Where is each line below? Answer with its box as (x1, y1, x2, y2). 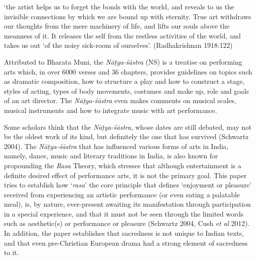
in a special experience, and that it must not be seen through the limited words (4, 208, 244, 219)
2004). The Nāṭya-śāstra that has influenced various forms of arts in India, (4, 141, 229, 151)
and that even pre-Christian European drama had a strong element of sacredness (4, 237, 248, 248)
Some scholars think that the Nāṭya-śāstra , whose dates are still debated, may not (4, 121, 252, 132)
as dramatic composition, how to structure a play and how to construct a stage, (4, 76, 245, 86)
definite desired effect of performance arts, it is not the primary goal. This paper (4, 170, 247, 180)
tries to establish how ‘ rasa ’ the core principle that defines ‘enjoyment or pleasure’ (4, 180, 252, 190)
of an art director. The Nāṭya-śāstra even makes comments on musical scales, (4, 95, 236, 106)
